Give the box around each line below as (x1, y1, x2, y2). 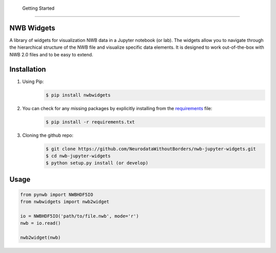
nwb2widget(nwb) (20, 235, 61, 241)
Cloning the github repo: (22, 132, 74, 138)
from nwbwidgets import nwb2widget (20, 199, 109, 205)
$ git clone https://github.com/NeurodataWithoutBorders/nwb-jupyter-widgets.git (45, 146, 257, 152)
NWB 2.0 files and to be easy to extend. (9, 51, 94, 57)
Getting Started (22, 5, 55, 11)
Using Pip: (22, 78, 44, 85)
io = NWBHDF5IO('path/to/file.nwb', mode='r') (20, 213, 139, 219)
